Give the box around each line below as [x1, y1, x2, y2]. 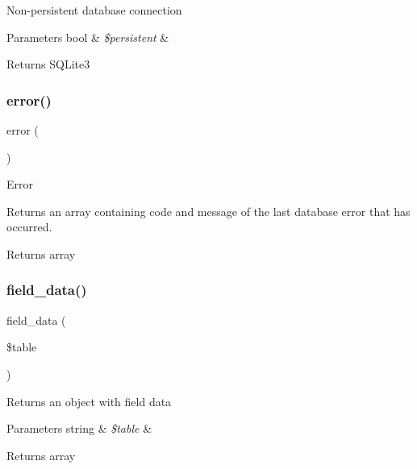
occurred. [6, 218, 52, 235]
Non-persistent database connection [6, 2, 182, 18]
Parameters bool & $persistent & [6, 28, 169, 45]
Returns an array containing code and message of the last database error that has [6, 202, 411, 219]
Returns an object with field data [6, 392, 172, 409]
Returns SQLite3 [6, 56, 90, 73]
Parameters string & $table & [6, 420, 152, 437]
